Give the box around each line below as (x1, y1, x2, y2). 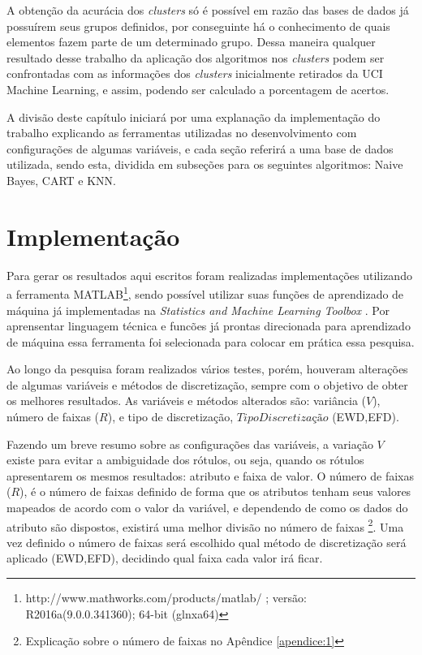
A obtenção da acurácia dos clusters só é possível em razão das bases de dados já (6, 2, 409, 18)
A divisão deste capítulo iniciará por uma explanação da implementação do (6, 108, 381, 125)
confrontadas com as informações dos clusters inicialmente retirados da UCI (6, 65, 383, 82)
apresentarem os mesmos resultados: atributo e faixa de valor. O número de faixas (6, 467, 415, 484)
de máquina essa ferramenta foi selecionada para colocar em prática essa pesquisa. (6, 333, 415, 350)
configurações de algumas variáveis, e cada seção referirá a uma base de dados (6, 140, 394, 157)
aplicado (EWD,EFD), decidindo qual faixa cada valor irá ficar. (6, 549, 323, 567)
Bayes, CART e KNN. (6, 171, 116, 188)
